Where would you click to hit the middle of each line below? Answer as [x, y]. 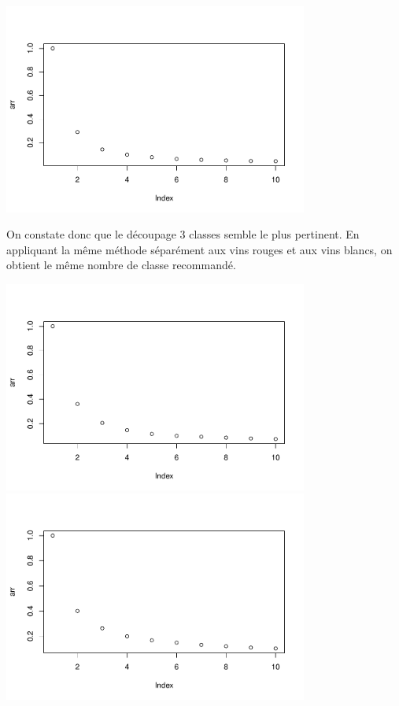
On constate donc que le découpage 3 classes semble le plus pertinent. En [183, 234]
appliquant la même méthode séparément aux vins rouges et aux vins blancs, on [199, 249]
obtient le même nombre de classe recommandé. [121, 265]
